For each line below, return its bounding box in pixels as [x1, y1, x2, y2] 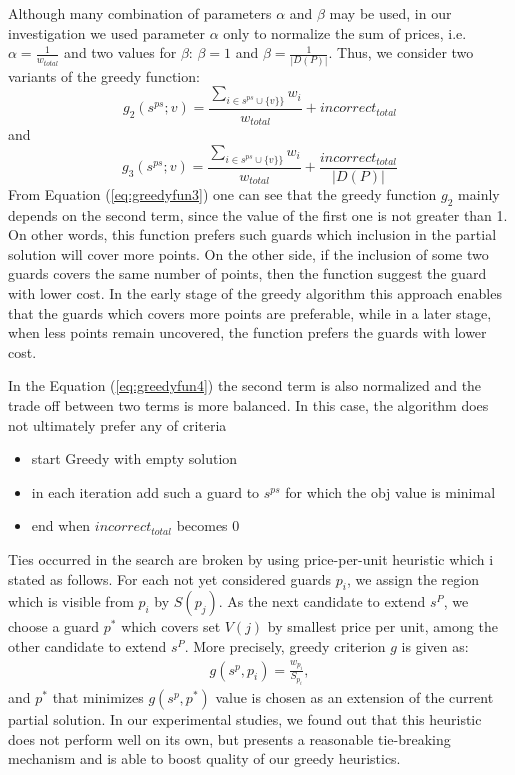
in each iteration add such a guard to [31, 481, 260, 502]
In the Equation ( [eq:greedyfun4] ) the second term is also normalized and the [8, 375, 482, 396]
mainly [458, 183, 500, 204]
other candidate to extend [8, 635, 167, 656]
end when [31, 515, 91, 536]
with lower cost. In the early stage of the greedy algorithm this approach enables [8, 282, 502, 303]
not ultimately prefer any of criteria [8, 414, 227, 435]
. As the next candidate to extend [218, 591, 426, 612]
